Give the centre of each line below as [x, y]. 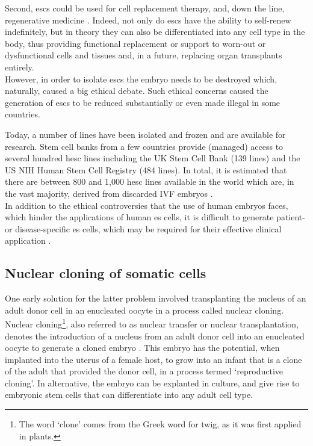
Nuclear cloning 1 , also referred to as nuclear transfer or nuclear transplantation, [152, 323]
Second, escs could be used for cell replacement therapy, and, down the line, [145, 8]
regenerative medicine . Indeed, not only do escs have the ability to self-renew [148, 20]
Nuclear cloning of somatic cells [106, 273]
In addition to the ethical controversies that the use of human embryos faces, [147, 205]
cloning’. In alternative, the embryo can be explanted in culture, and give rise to [152, 383]
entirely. [20, 67]
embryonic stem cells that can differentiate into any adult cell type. [129, 395]
